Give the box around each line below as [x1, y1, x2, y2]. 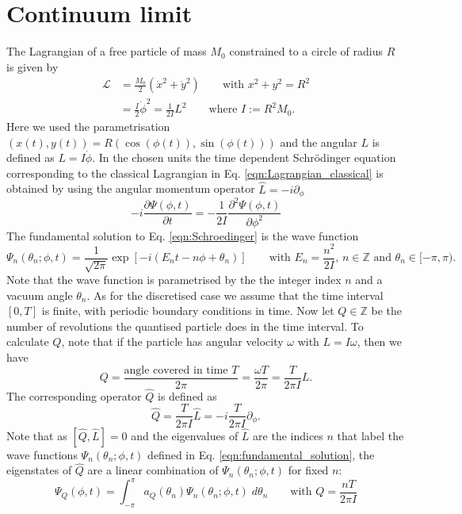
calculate [6, 333, 49, 350]
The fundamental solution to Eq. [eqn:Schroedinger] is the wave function [6, 227, 359, 244]
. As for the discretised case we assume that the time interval [86, 286, 384, 303]
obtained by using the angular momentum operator [6, 180, 255, 197]
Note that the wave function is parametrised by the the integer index [6, 271, 342, 287]
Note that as [6, 427, 67, 443]
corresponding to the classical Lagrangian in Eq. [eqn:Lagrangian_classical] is [6, 164, 384, 181]
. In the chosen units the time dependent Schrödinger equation [92, 149, 396, 166]
